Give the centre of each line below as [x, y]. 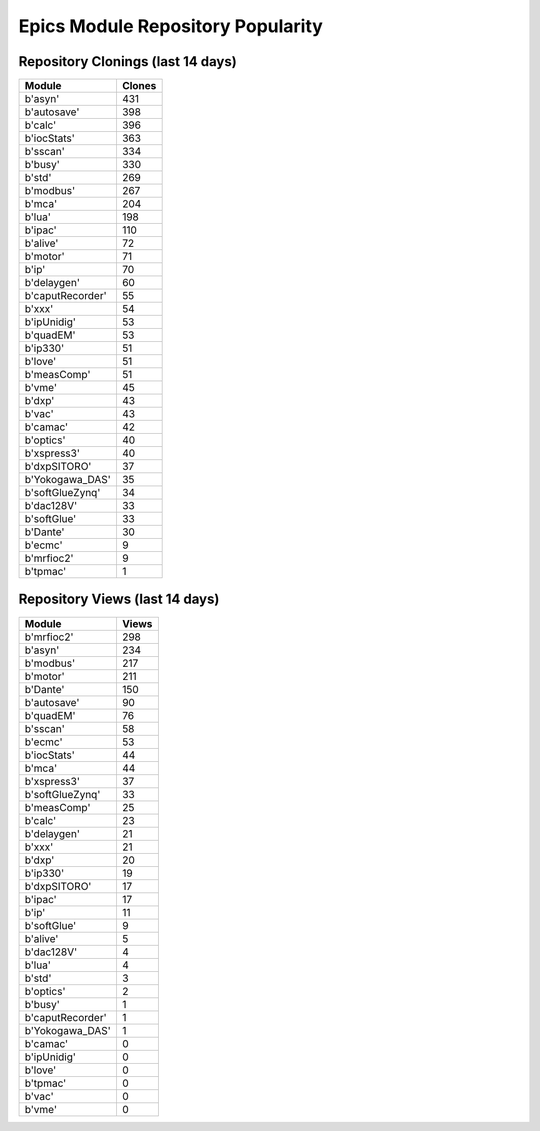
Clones [139, 86]
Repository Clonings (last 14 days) [127, 61]
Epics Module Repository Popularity [171, 26]
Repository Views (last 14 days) [119, 599]
